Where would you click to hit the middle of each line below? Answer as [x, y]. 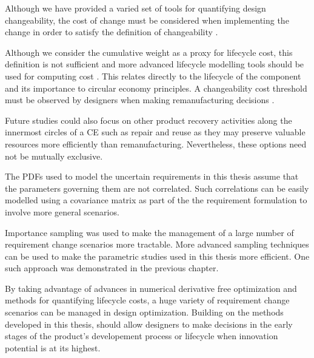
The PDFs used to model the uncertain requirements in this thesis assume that [152, 176]
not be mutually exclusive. [54, 156]
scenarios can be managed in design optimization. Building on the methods [144, 312]
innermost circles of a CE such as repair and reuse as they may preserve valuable [155, 132]
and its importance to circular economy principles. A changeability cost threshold [156, 88]
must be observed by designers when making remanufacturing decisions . [140, 100]
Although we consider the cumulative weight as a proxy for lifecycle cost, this [149, 52]
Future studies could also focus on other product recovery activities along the [149, 120]
